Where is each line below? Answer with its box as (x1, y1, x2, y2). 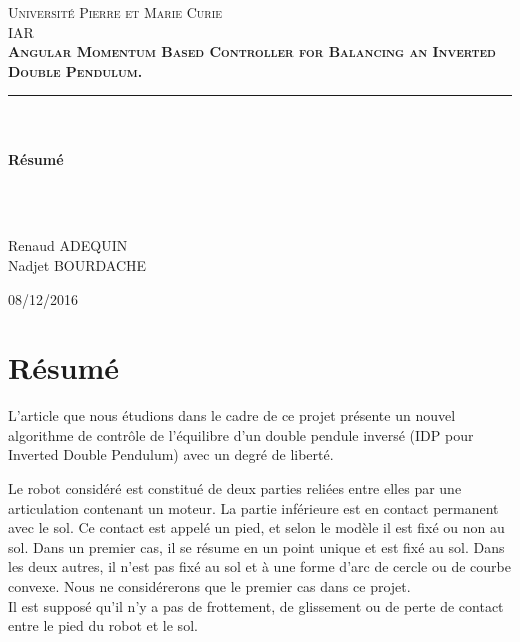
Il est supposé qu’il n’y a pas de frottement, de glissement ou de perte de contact (8, 595, 504, 616)
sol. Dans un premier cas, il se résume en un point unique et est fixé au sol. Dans (8, 536, 505, 557)
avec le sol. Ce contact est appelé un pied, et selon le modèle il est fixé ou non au (8, 517, 505, 538)
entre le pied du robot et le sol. (8, 615, 198, 636)
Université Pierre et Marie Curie (8, 2, 223, 22)
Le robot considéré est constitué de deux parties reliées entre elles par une (8, 478, 462, 499)
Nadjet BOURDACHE (8, 254, 147, 275)
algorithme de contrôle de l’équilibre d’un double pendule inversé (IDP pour (8, 424, 474, 445)
